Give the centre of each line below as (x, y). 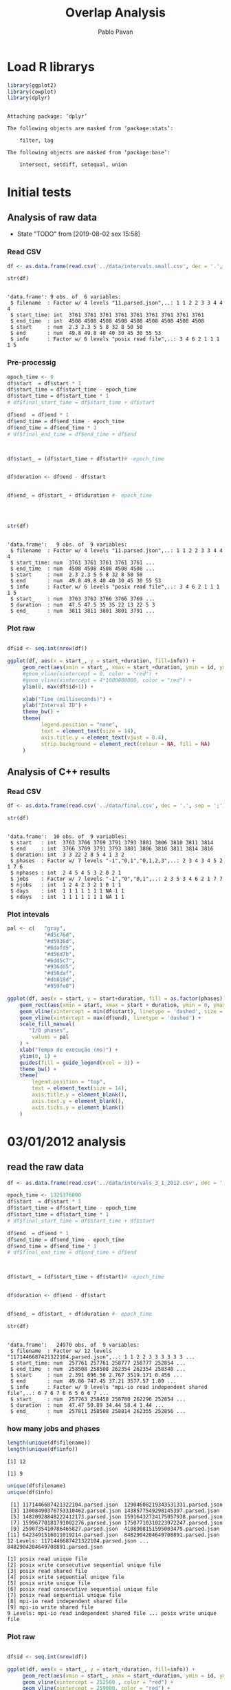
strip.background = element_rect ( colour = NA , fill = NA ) (126, 744)
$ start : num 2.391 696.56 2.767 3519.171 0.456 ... (97, 1375)
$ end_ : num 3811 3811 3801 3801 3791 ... (82, 611)
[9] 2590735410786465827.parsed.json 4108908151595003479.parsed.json (115, 1529)
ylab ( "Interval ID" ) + (55, 705)
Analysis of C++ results (59, 772)
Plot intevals (28, 914)
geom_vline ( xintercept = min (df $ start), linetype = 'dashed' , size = (121, 1011)
